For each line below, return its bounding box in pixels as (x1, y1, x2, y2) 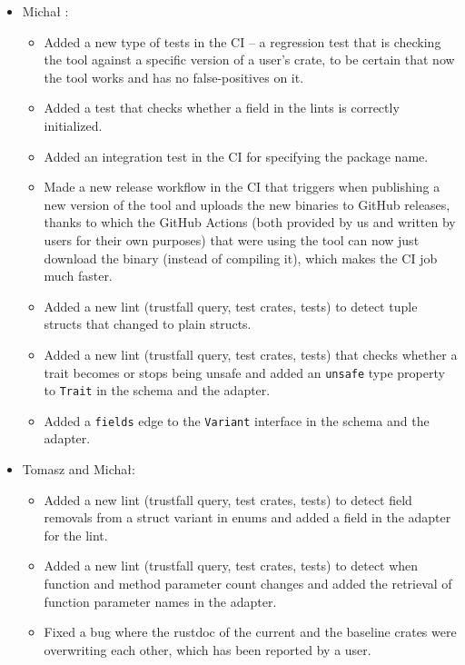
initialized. (44, 115, 103, 134)
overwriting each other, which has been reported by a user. (44, 640, 371, 659)
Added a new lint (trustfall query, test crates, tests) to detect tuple (44, 296, 418, 315)
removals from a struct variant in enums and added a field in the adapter (44, 508, 451, 527)
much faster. (44, 266, 113, 285)
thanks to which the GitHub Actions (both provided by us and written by (44, 213, 456, 232)
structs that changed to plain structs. (44, 314, 252, 333)
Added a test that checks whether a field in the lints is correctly (44, 98, 400, 117)
